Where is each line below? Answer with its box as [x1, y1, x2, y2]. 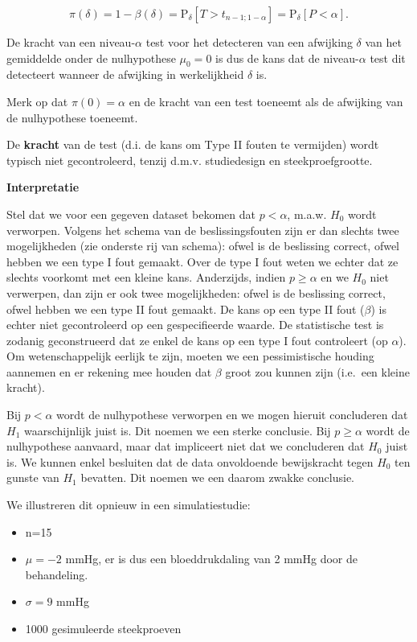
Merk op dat [6, 93, 68, 109]
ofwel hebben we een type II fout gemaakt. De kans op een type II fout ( [6, 300, 365, 317]
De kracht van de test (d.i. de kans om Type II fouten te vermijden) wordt [6, 136, 379, 153]
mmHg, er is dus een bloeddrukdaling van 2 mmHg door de [65, 550, 358, 567]
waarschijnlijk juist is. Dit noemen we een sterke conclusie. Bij [23, 422, 331, 438]
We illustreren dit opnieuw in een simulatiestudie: [6, 496, 251, 513]
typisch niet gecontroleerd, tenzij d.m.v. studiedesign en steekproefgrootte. [6, 151, 373, 168]
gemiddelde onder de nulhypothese [6, 49, 176, 66]
